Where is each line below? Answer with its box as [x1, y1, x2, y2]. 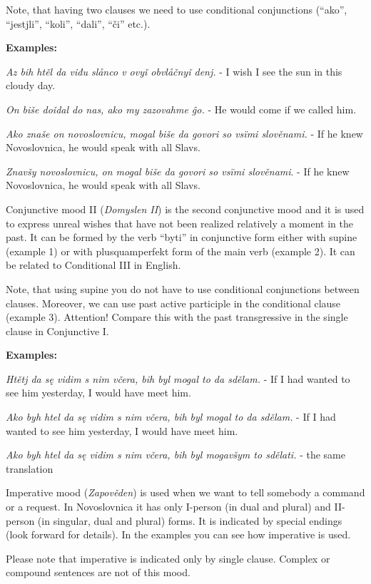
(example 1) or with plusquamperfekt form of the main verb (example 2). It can [6, 243, 355, 258]
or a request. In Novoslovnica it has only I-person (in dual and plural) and [6, 499, 331, 514]
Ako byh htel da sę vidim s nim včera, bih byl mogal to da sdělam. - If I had [6, 409, 336, 424]
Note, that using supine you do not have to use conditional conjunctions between [6, 281, 360, 296]
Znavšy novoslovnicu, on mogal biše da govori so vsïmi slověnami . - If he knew [6, 163, 350, 178]
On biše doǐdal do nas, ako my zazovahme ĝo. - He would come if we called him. [6, 101, 357, 116]
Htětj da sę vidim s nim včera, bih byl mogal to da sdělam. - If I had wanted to [6, 371, 350, 386]
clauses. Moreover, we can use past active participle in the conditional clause [6, 295, 341, 310]
